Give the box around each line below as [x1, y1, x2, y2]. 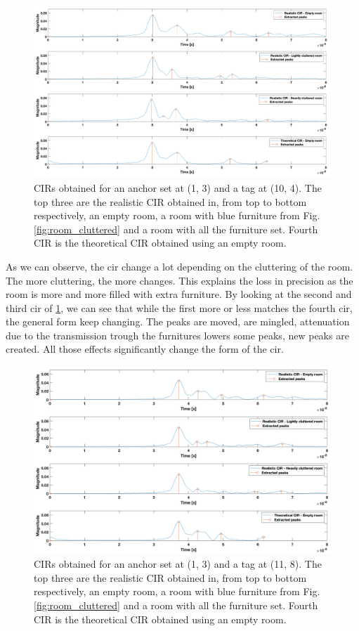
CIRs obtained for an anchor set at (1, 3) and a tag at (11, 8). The [34, 557, 322, 571]
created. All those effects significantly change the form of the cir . [6, 341, 284, 356]
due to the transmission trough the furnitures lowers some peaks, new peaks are [6, 327, 349, 342]
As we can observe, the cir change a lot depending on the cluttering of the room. [6, 259, 353, 273]
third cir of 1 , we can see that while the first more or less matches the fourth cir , [6, 300, 353, 315]
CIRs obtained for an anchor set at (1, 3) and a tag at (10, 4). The [34, 180, 322, 195]
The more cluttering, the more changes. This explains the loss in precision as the [6, 273, 353, 287]
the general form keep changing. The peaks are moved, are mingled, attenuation [6, 314, 350, 329]
